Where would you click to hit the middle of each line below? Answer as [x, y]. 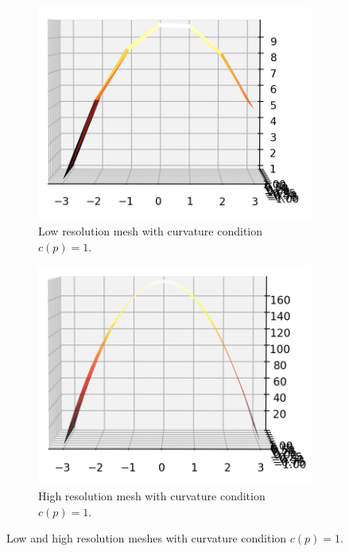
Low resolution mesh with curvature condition [151, 231]
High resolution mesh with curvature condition [152, 496]
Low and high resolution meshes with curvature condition [147, 538]
